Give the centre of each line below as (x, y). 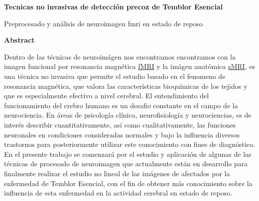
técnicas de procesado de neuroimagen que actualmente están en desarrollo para (126, 164)
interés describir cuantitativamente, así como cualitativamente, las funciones (120, 124)
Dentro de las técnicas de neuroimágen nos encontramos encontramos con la (120, 56)
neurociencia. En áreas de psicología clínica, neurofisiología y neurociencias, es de (128, 115)
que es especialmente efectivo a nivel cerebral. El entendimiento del (107, 96)
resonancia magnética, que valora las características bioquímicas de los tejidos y (126, 86)
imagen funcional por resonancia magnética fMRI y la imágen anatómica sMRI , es (129, 66)
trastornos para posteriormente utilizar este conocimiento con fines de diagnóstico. (129, 144)
